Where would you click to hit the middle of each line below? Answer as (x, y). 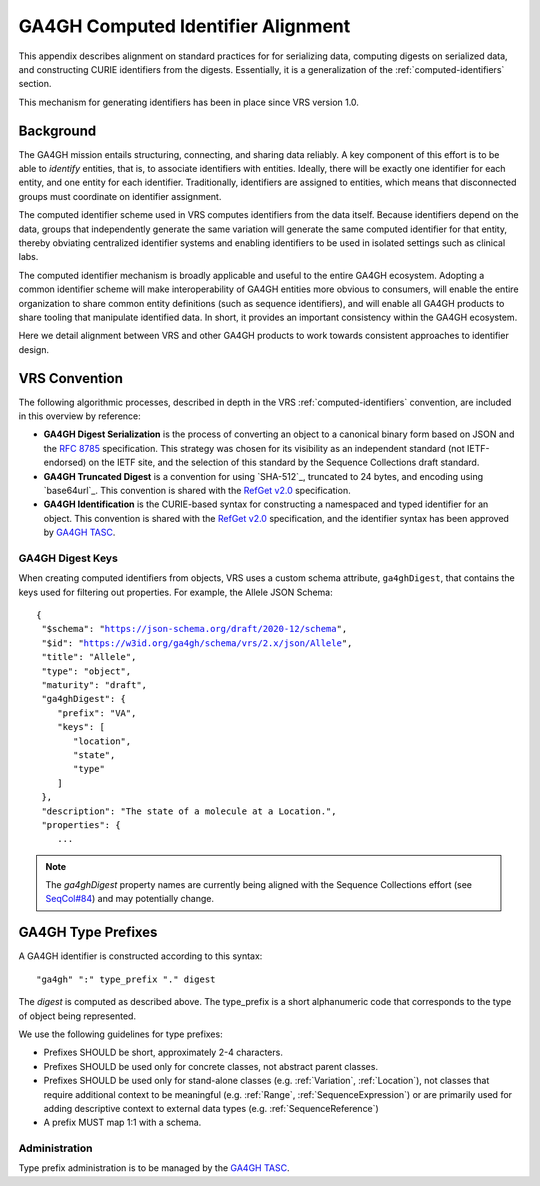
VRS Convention (71, 378)
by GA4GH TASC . (79, 532)
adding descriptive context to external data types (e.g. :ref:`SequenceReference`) (211, 1108)
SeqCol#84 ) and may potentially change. (130, 899)
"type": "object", (86, 671)
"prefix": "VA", (96, 713)
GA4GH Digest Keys (68, 558)
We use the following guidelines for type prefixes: (121, 1034)
